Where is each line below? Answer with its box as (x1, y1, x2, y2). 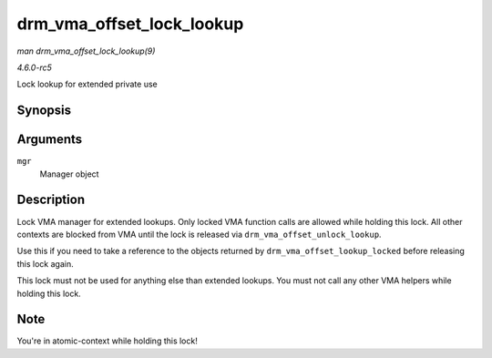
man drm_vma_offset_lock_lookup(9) (16, 46, 156, 56)
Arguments (16, 132, 83, 148)
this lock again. (16, 258, 74, 269)
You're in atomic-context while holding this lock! (16, 335, 198, 346)
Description (16, 192, 86, 208)
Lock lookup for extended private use (16, 78, 159, 90)
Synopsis (16, 103, 72, 118)
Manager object (39, 169, 99, 179)
